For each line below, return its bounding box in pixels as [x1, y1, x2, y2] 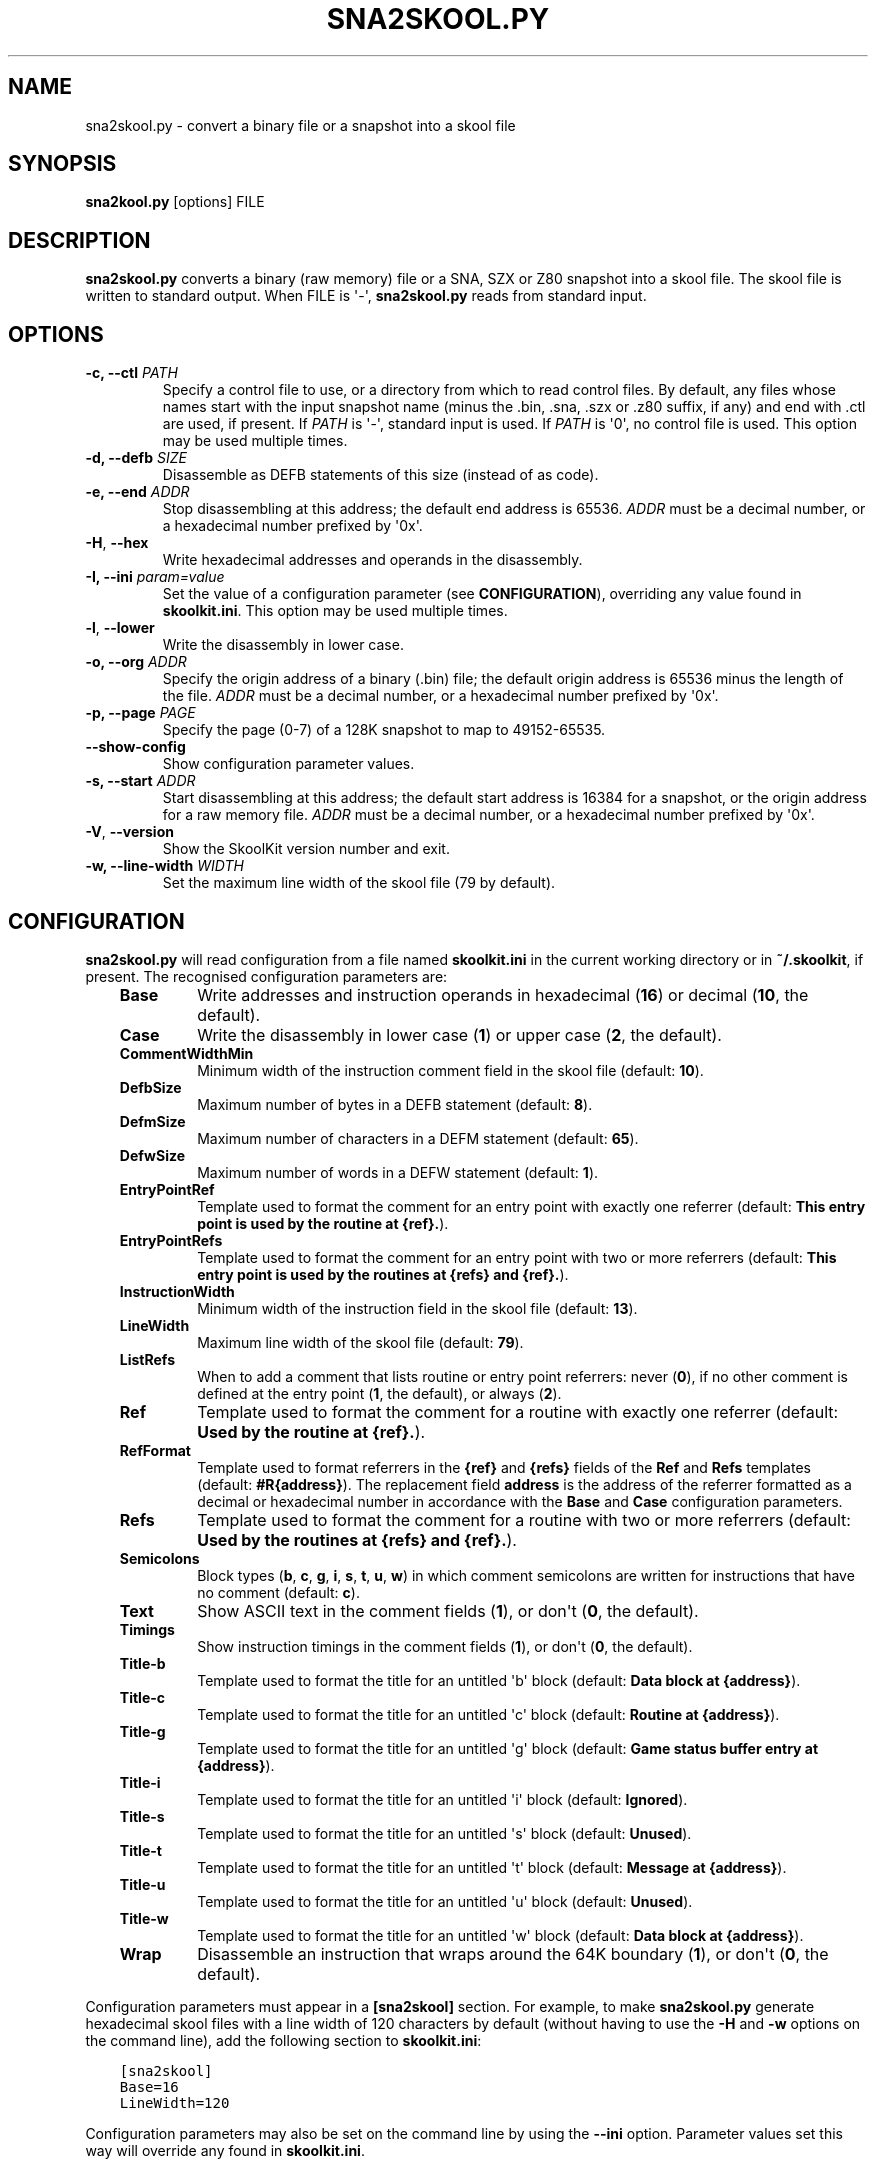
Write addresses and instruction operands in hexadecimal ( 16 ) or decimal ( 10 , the [197, 984, 809, 1005]
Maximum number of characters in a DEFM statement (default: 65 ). [197, 1129, 639, 1147]
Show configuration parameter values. [162, 755, 415, 773]
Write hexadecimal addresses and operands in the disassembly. [162, 551, 583, 569]
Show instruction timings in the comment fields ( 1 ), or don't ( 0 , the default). [197, 1637, 693, 1655]
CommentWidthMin [119, 1044, 254, 1062]
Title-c [119, 1688, 166, 1706]
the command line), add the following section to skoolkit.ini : [85, 2031, 482, 2049]
